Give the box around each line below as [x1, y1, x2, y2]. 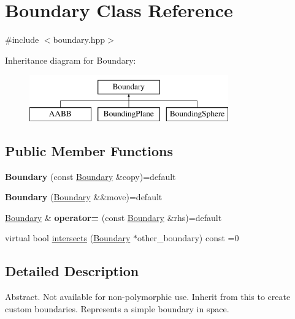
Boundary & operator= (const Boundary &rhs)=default [5, 211, 222, 223]
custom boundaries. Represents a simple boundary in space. [5, 302, 229, 315]
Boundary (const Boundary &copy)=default [5, 170, 176, 182]
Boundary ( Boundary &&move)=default [5, 190, 163, 203]
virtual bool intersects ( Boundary [5, 231, 131, 244]
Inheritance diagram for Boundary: [5, 53, 136, 66]
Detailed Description [5, 261, 139, 280]
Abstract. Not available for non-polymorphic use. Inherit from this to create [5, 290, 291, 303]
